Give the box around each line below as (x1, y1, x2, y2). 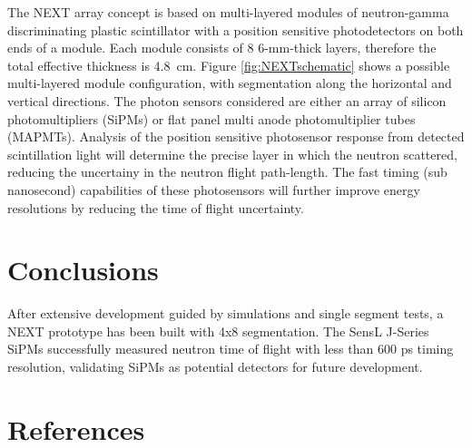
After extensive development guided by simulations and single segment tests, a (7, 304, 444, 323)
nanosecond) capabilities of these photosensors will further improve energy (7, 180, 420, 199)
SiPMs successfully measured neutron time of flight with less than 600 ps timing (7, 339, 454, 358)
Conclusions (7, 251, 159, 288)
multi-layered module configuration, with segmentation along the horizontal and (7, 73, 452, 93)
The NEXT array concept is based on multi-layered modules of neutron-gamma (7, 3, 449, 21)
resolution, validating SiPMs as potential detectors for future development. (7, 357, 423, 376)
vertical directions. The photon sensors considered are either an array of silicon (7, 91, 447, 110)
